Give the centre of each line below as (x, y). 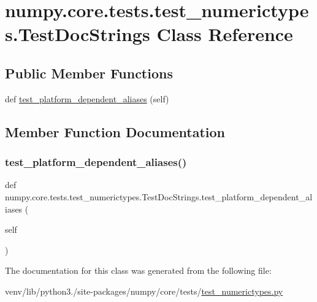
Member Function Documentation (115, 131)
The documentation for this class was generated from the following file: (138, 270)
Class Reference (225, 34)
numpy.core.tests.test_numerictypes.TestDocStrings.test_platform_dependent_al (159, 196)
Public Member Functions (89, 73)
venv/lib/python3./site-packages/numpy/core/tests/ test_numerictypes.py (144, 291)
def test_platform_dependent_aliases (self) (87, 98)
